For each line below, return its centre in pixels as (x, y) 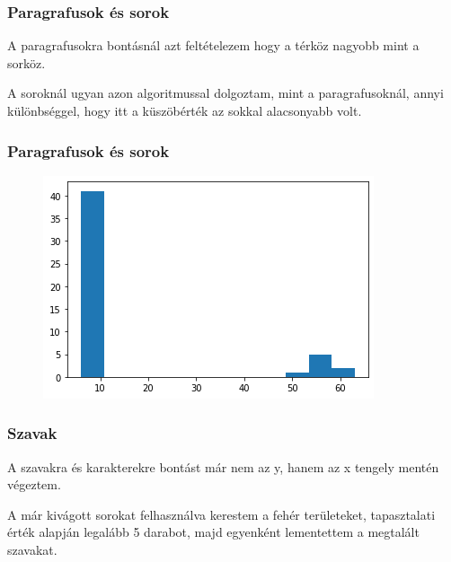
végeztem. (34, 484)
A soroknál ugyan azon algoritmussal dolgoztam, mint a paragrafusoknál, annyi (225, 93)
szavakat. (32, 549)
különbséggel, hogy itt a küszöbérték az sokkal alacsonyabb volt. (185, 110)
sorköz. (27, 62)
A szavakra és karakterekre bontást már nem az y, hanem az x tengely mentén (223, 466)
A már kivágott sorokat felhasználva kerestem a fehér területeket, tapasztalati (221, 514)
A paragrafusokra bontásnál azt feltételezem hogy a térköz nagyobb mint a (213, 45)
